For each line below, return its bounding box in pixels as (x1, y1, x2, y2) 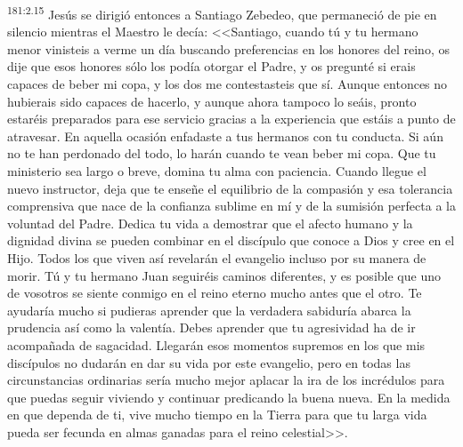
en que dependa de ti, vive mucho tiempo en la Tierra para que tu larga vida (7, 405, 427, 424)
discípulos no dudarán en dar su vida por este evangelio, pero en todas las (7, 353, 410, 371)
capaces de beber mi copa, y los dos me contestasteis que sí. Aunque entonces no (7, 75, 448, 93)
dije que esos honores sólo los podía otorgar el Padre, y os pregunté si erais (7, 57, 416, 76)
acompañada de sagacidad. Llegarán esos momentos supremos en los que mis (7, 335, 426, 354)
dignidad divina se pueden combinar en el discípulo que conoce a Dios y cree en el (7, 231, 455, 250)
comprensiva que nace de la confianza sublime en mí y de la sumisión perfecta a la (7, 196, 456, 215)
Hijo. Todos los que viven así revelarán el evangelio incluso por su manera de (7, 248, 426, 267)
